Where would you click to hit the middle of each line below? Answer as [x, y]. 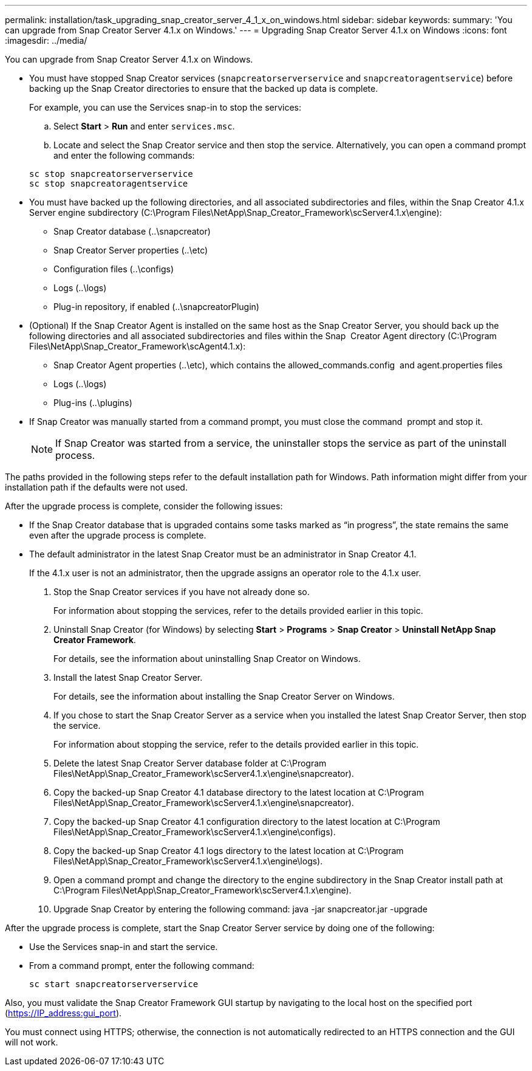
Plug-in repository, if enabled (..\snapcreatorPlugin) [156, 307]
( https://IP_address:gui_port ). [63, 1013]
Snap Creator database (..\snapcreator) [132, 231]
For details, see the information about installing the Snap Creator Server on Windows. [224, 696]
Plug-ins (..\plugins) [93, 403]
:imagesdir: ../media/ [46, 40]
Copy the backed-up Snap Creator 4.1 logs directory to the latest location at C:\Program [229, 851]
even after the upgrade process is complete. [118, 535]
